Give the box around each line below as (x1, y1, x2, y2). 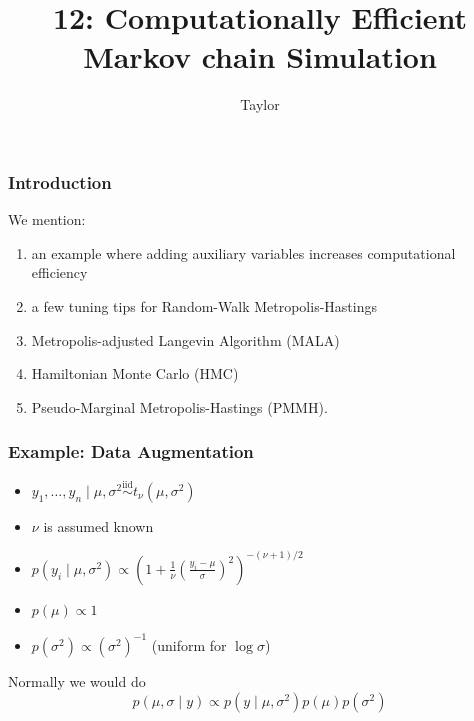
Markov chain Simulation (83, 36, 437, 77)
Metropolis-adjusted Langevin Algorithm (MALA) (31, 329, 340, 350)
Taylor (240, 94, 280, 115)
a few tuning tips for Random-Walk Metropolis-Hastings (31, 295, 377, 316)
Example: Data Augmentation (8, 439, 254, 464)
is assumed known (43, 515, 154, 536)
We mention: (8, 209, 86, 230)
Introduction (8, 169, 112, 194)
